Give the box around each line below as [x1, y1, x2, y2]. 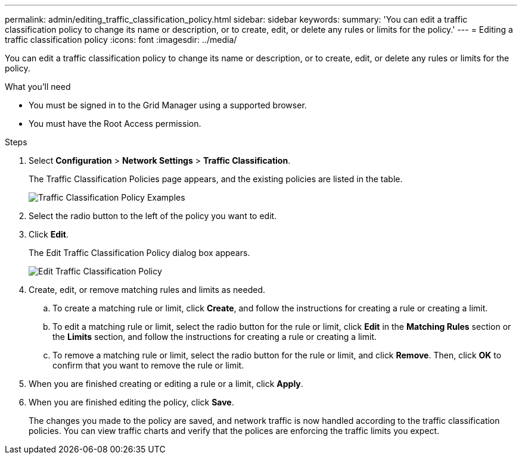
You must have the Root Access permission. [29, 118, 201, 129]
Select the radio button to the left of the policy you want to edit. [29, 211, 277, 221]
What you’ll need [5, 82, 71, 92]
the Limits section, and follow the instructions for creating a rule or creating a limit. [52, 332, 377, 342]
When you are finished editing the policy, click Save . [29, 397, 234, 407]
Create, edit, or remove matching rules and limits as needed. [29, 285, 265, 295]
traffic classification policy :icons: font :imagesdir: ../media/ [5, 35, 237, 45]
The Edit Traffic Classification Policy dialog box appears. [29, 248, 250, 258]
